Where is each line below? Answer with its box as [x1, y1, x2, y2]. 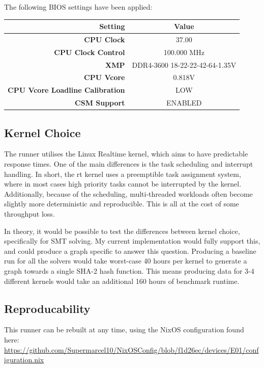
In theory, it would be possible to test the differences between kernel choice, [4, 225, 240, 236]
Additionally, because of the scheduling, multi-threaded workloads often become [4, 188, 253, 199]
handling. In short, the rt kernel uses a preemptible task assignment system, [4, 168, 241, 179]
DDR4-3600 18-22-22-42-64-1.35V [132, 59, 237, 70]
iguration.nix [4, 354, 44, 365]
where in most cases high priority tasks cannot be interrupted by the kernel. [4, 178, 242, 189]
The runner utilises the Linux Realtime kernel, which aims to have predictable [4, 148, 248, 159]
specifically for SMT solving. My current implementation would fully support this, [4, 235, 260, 246]
